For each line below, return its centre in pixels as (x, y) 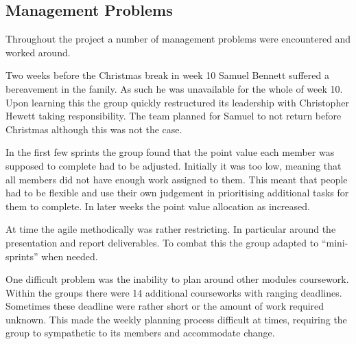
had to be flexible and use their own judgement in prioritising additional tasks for (177, 193)
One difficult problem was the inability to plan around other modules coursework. (177, 279)
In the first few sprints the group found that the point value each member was (170, 152)
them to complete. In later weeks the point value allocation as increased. (158, 206)
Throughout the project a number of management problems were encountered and (178, 39)
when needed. (70, 256)
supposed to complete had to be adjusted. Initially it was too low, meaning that (174, 165)
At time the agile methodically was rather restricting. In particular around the (171, 229)
